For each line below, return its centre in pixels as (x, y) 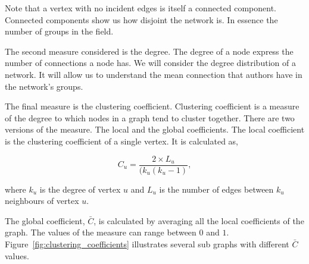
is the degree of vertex (80, 189)
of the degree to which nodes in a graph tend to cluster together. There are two (150, 117)
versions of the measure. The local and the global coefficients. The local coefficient (155, 129)
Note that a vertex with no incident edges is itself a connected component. (141, 8)
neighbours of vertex (42, 201)
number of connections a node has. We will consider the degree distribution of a (150, 63)
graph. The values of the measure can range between (101, 232)
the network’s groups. (44, 86)
